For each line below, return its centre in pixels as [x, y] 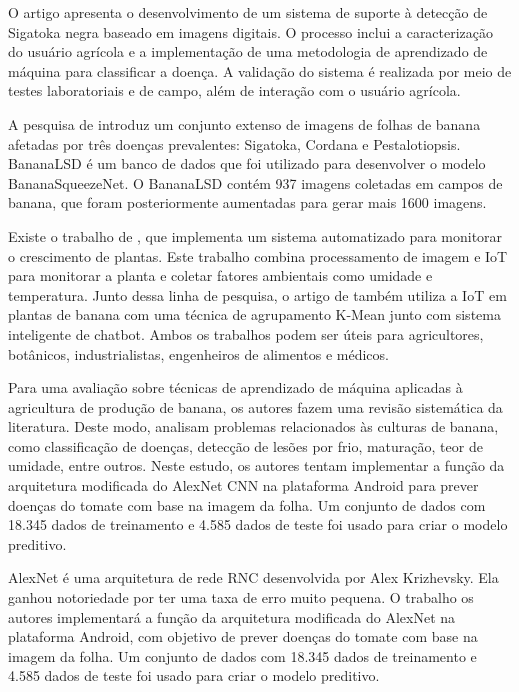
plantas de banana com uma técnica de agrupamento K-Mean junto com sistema [254, 314]
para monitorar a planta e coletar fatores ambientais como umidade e [220, 275]
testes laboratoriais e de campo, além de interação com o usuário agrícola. [234, 90]
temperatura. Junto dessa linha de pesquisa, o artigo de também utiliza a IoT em [257, 294]
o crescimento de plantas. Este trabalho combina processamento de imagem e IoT [258, 255]
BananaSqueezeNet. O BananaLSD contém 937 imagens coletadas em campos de [255, 182]
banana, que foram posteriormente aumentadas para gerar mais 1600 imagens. [247, 202]
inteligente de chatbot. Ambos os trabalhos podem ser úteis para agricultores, [246, 333]
